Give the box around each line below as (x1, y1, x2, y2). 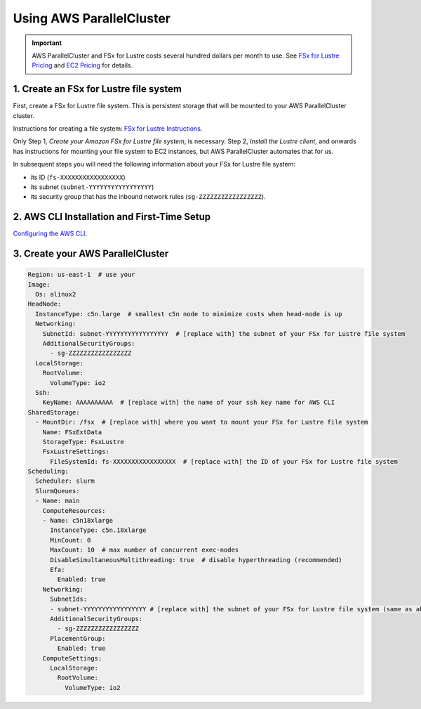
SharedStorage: (27, 408, 80, 416)
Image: (27, 280, 51, 288)
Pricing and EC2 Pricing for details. (32, 61, 133, 70)
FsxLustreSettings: (42, 448, 110, 456)
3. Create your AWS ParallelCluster (13, 248, 169, 260)
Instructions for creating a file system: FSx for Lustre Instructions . (13, 124, 203, 133)
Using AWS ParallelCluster (13, 11, 171, 26)
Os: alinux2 (35, 290, 76, 299)
